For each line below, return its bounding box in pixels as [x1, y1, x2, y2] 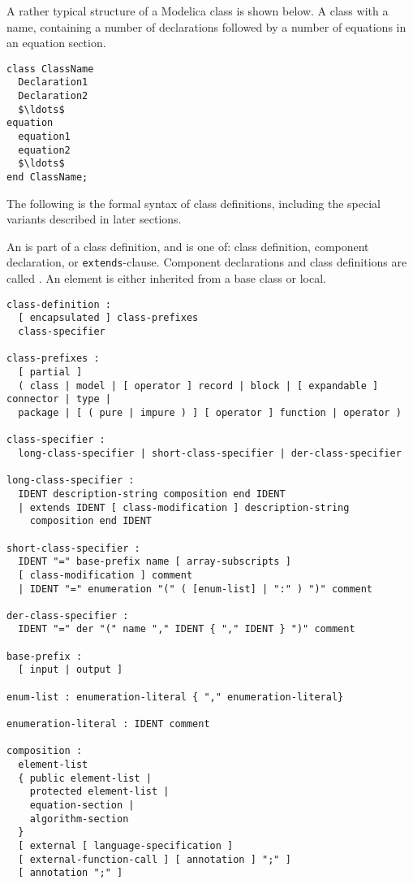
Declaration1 [18, 76, 88, 89]
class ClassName [6, 63, 94, 75]
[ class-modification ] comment [18, 569, 193, 581]
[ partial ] [18, 366, 83, 378]
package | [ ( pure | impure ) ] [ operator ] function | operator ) [18, 406, 402, 418]
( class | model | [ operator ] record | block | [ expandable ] [18, 379, 379, 392]
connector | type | [6, 393, 111, 405]
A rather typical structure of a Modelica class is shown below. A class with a [6, 2, 389, 19]
